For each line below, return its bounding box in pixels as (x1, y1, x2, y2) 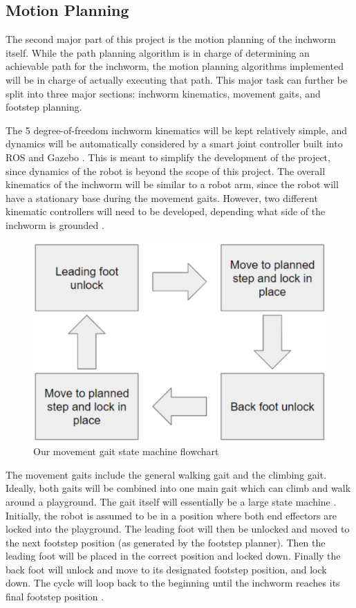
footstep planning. (6, 100, 82, 114)
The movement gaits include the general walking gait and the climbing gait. (6, 467, 327, 481)
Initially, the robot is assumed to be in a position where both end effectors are (6, 508, 337, 522)
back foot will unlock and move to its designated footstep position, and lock (6, 562, 327, 576)
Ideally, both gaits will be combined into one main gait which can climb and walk (6, 481, 351, 495)
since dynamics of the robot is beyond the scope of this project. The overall (6, 163, 326, 178)
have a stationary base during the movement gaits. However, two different (6, 190, 318, 205)
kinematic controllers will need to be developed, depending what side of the (6, 204, 326, 219)
